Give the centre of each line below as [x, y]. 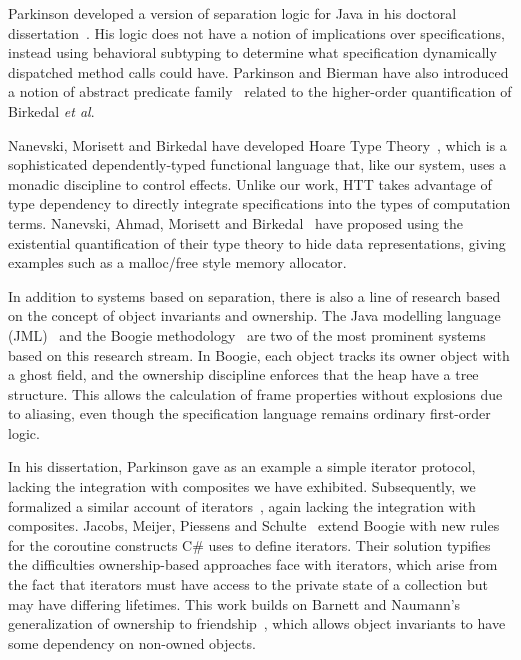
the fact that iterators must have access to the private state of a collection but [248, 584]
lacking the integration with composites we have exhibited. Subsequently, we [242, 486]
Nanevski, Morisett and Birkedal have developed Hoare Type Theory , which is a [257, 144]
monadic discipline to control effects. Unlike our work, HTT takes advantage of [250, 183]
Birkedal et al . [51, 110]
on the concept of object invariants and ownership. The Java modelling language [254, 315]
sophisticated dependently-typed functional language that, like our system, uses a [257, 164]
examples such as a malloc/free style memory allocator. [177, 262]
